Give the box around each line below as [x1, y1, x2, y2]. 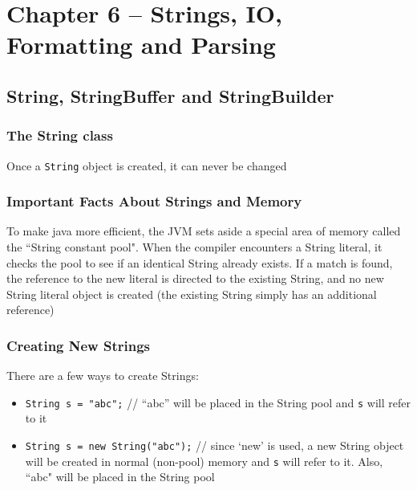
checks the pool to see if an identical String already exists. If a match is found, [6, 254, 393, 271]
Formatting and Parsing [6, 28, 276, 61]
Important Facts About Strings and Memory [6, 191, 302, 211]
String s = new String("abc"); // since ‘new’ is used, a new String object [25, 437, 404, 454]
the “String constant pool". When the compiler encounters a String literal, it [6, 239, 383, 255]
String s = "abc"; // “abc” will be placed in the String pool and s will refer [25, 394, 411, 410]
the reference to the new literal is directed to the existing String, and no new [6, 270, 384, 287]
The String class [6, 125, 113, 145]
